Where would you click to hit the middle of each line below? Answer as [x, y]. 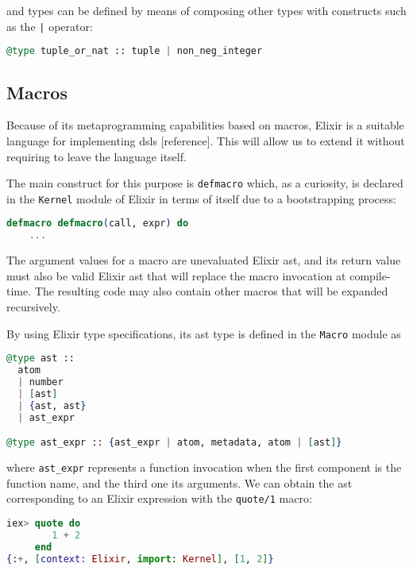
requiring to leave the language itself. [96, 156]
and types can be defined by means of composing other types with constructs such [206, 10]
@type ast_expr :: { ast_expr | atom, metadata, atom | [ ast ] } [174, 443]
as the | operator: [50, 26]
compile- [370, 275]
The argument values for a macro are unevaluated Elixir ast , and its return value [204, 260]
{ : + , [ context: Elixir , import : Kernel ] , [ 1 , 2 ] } [140, 559]
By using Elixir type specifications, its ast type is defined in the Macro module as [204, 333]
